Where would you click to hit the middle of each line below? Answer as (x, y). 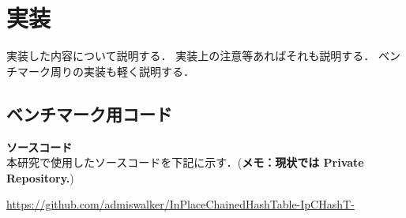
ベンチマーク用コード (89, 113)
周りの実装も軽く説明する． (122, 71)
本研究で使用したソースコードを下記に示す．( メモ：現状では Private (185, 162)
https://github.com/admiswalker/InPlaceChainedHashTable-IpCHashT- (180, 204)
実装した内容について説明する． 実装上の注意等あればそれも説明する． (191, 56)
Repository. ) (40, 177)
